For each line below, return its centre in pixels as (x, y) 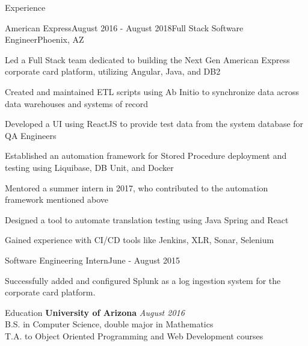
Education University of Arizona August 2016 (95, 312)
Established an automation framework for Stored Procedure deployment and (146, 156)
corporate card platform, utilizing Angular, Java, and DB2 (113, 71)
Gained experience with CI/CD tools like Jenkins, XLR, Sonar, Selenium (140, 240)
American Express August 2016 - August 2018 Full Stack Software (124, 27)
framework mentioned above (57, 199)
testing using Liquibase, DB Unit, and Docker (89, 167)
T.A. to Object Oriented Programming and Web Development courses (134, 335)
